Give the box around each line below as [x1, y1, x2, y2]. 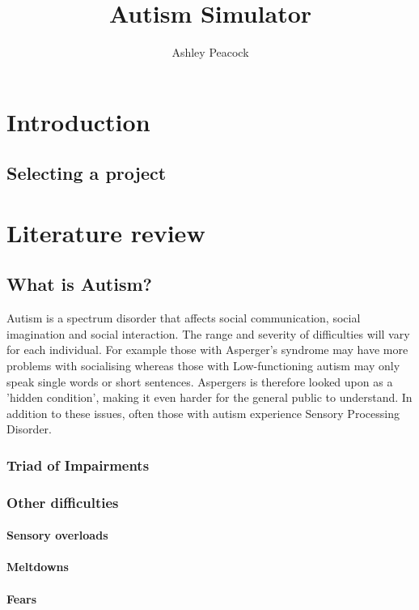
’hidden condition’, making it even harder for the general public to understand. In [6, 389, 413, 406]
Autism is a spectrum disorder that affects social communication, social [6, 309, 361, 326]
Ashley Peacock [171, 44, 249, 61]
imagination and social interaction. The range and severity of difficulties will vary [6, 325, 410, 342]
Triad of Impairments [6, 454, 150, 475]
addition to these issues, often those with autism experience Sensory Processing [6, 404, 400, 421]
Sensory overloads [6, 527, 108, 544]
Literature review [6, 215, 205, 249]
